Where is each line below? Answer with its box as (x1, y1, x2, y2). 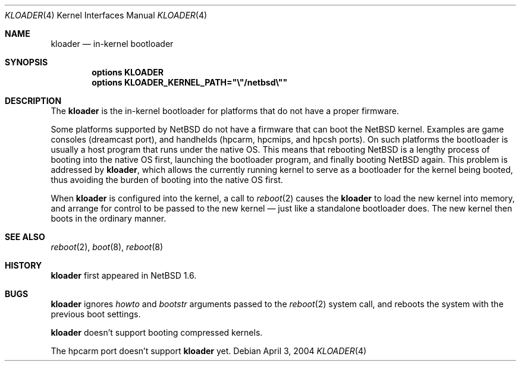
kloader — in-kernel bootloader (51, 39, 174, 49)
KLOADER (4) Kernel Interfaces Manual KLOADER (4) (5, 10, 208, 20)
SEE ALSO (5, 232, 45, 242)
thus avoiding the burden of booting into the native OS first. (51, 175, 283, 185)
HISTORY (5, 260, 42, 270)
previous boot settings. (51, 309, 141, 319)
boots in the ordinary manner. (51, 213, 167, 223)
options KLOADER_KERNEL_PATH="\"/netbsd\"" (92, 77, 288, 87)
